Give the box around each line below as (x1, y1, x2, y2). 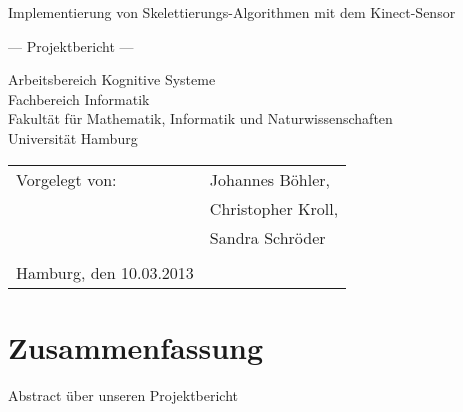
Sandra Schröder (209, 225, 326, 249)
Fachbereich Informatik (8, 88, 150, 109)
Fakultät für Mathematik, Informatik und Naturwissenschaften (8, 108, 393, 129)
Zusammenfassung (8, 326, 264, 367)
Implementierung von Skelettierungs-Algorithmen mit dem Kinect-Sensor (8, 2, 456, 22)
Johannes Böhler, (209, 167, 330, 191)
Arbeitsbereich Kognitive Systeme (8, 69, 216, 90)
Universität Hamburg (8, 127, 138, 148)
